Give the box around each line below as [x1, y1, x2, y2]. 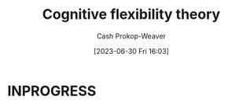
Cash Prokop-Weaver [96, 31, 167, 41]
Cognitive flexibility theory [42, 5, 221, 23]
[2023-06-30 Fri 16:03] [93, 46, 170, 56]
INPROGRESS [7, 82, 97, 99]
